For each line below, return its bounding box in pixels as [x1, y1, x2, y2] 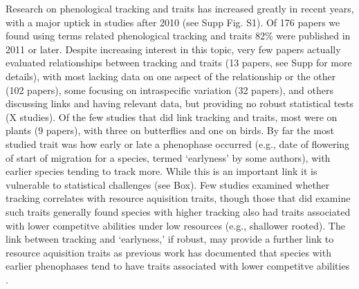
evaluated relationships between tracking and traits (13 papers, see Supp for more [6, 55, 352, 70]
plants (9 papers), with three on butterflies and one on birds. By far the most [6, 123, 334, 138]
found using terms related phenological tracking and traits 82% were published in [6, 28, 351, 43]
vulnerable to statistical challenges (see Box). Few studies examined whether [6, 177, 330, 192]
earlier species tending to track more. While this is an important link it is [6, 164, 317, 178]
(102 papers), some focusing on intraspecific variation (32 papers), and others [6, 82, 333, 97]
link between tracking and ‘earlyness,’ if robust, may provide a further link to [6, 232, 334, 246]
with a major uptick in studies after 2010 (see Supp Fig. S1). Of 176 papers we [6, 15, 340, 29]
